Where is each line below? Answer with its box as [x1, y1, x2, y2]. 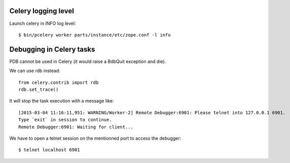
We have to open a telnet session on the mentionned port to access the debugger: [9, 135, 182, 141]
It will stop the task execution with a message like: [9, 98, 114, 104]
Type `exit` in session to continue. [18, 117, 113, 123]
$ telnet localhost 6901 [18, 147, 80, 153]
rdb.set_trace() [18, 86, 59, 92]
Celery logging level [9, 7, 75, 15]
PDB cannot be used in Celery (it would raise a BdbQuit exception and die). [9, 58, 166, 64]
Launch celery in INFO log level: [9, 20, 76, 26]
